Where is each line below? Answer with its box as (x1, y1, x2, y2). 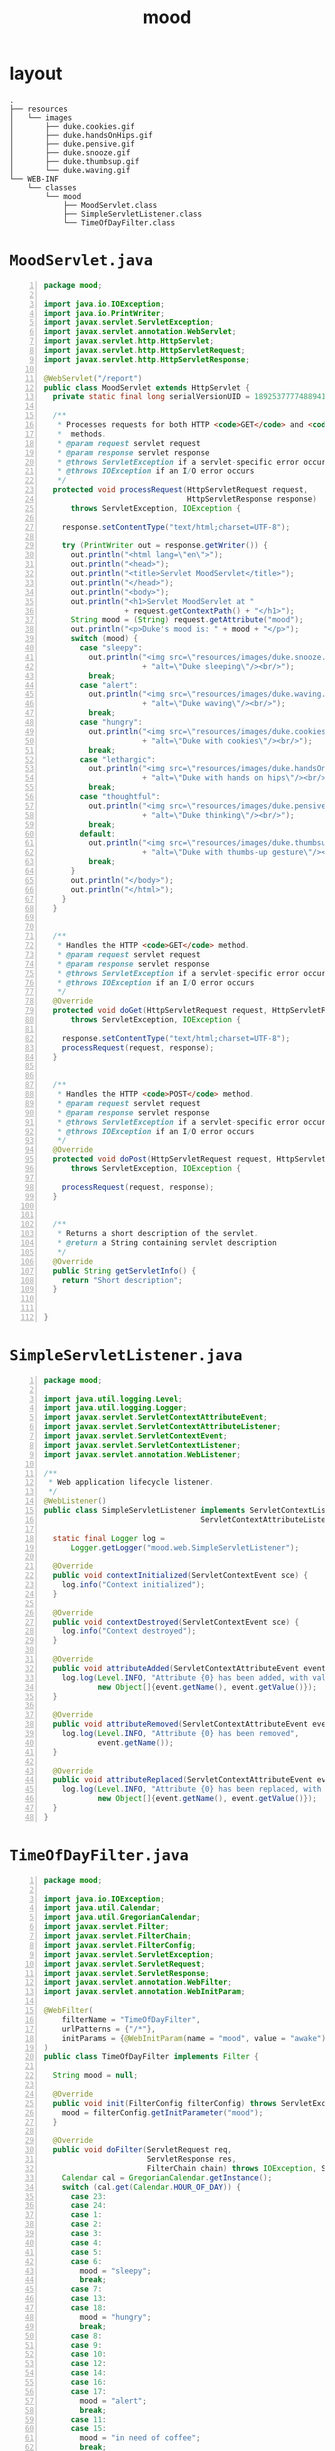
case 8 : (70, 2331, 103, 2341)
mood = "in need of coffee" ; (79, 2433, 201, 2443)
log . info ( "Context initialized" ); (61, 1580, 206, 1590)
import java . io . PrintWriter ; (43, 308, 166, 318)
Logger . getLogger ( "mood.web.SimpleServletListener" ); (70, 1542, 300, 1553)
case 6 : (70, 2256, 103, 2266)
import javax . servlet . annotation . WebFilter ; (43, 1977, 232, 1988)
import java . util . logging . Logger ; (43, 1403, 188, 1413)
